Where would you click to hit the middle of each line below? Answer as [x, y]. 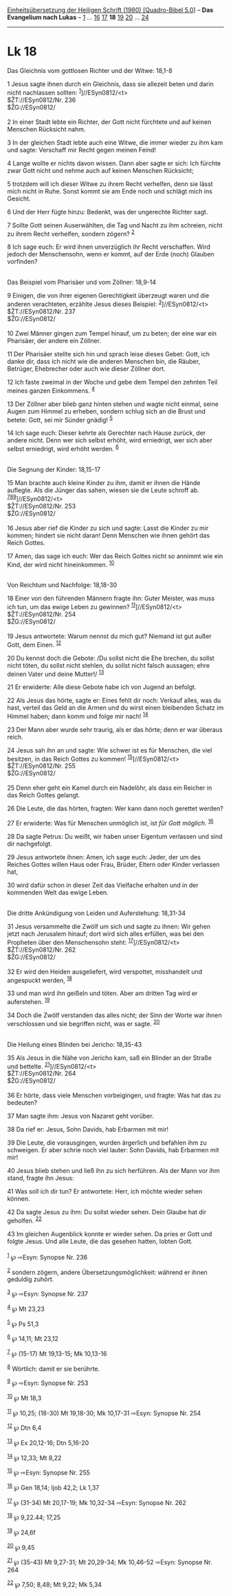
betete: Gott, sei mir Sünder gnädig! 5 [60, 419]
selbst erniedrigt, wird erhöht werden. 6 [63, 448]
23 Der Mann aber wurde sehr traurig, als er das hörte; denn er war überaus [115, 729]
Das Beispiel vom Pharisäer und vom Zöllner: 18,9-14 [82, 283]
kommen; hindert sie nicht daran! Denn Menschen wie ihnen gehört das [109, 535]
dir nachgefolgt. [30, 844]
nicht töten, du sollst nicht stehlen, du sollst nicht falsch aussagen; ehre [109, 665]
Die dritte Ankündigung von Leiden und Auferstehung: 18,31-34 [97, 913]
